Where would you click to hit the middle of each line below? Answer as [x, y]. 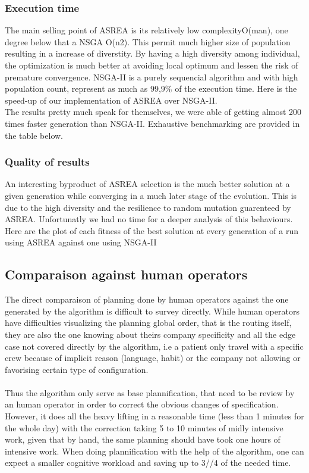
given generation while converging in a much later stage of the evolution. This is [151, 195]
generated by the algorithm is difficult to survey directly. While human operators [152, 311]
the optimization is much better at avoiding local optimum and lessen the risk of [152, 65]
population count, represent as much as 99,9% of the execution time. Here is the [151, 88]
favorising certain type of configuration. [77, 369]
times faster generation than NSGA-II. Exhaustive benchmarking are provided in [152, 123]
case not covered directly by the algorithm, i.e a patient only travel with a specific [154, 346]
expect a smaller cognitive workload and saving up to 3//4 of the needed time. [148, 463]
